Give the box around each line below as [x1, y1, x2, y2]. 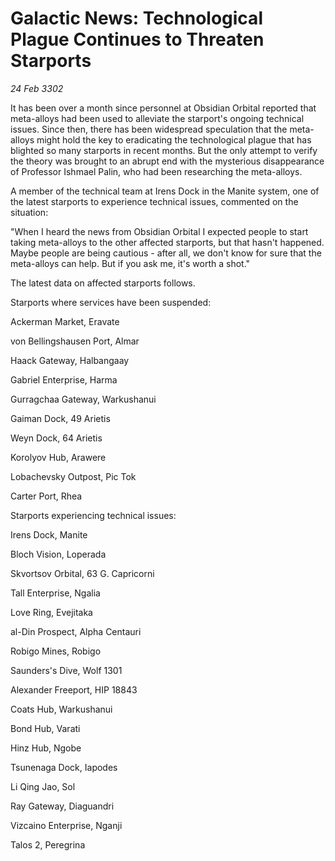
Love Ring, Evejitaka [10, 606, 93, 618]
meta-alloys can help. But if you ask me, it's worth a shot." [10, 257, 251, 269]
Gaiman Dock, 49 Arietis [10, 412, 111, 424]
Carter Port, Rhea [10, 490, 83, 502]
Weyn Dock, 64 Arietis [10, 432, 103, 444]
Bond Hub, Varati [10, 722, 81, 734]
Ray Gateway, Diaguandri [10, 800, 115, 812]
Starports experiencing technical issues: [10, 509, 177, 521]
